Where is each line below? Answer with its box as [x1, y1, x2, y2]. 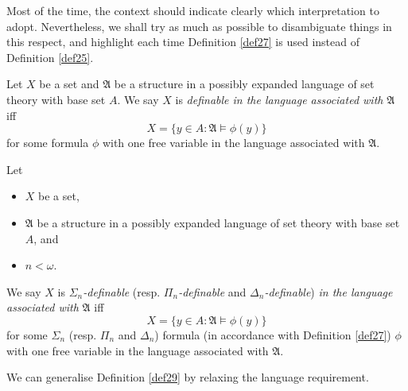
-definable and [178, 283, 247, 300]
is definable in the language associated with [175, 91, 383, 107]
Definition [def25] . [6, 48, 94, 65]
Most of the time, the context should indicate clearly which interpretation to [6, 2, 379, 18]
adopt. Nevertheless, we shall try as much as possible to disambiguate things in [6, 17, 392, 34]
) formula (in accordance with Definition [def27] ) [154, 326, 391, 343]
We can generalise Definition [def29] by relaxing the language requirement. [6, 369, 369, 385]
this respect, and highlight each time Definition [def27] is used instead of [6, 33, 359, 50]
